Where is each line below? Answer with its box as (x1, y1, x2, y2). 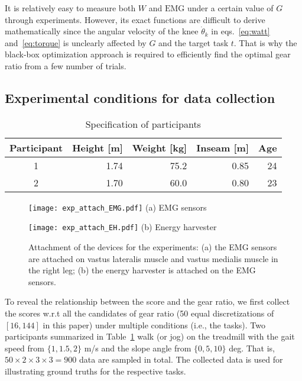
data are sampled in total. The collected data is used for (79, 353, 283, 366)
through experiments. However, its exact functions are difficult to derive (5, 13, 265, 25)
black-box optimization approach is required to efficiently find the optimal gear (5, 48, 291, 60)
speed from (5, 341, 45, 354)
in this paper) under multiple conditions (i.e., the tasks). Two (43, 318, 266, 331)
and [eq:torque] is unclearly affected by (5, 36, 147, 49)
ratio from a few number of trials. (5, 59, 126, 72)
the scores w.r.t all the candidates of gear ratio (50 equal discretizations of (5, 307, 274, 319)
